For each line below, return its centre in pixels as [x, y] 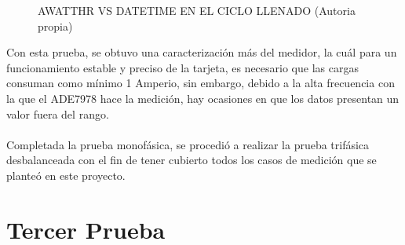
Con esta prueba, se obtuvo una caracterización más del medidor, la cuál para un [202, 52]
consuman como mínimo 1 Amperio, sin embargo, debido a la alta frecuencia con [201, 83]
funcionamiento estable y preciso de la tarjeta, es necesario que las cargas [182, 67]
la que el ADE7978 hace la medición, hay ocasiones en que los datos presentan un [203, 98]
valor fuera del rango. [58, 113]
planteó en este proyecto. [66, 175]
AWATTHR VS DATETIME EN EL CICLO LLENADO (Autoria [197, 10]
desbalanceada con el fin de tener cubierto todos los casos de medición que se [192, 160]
